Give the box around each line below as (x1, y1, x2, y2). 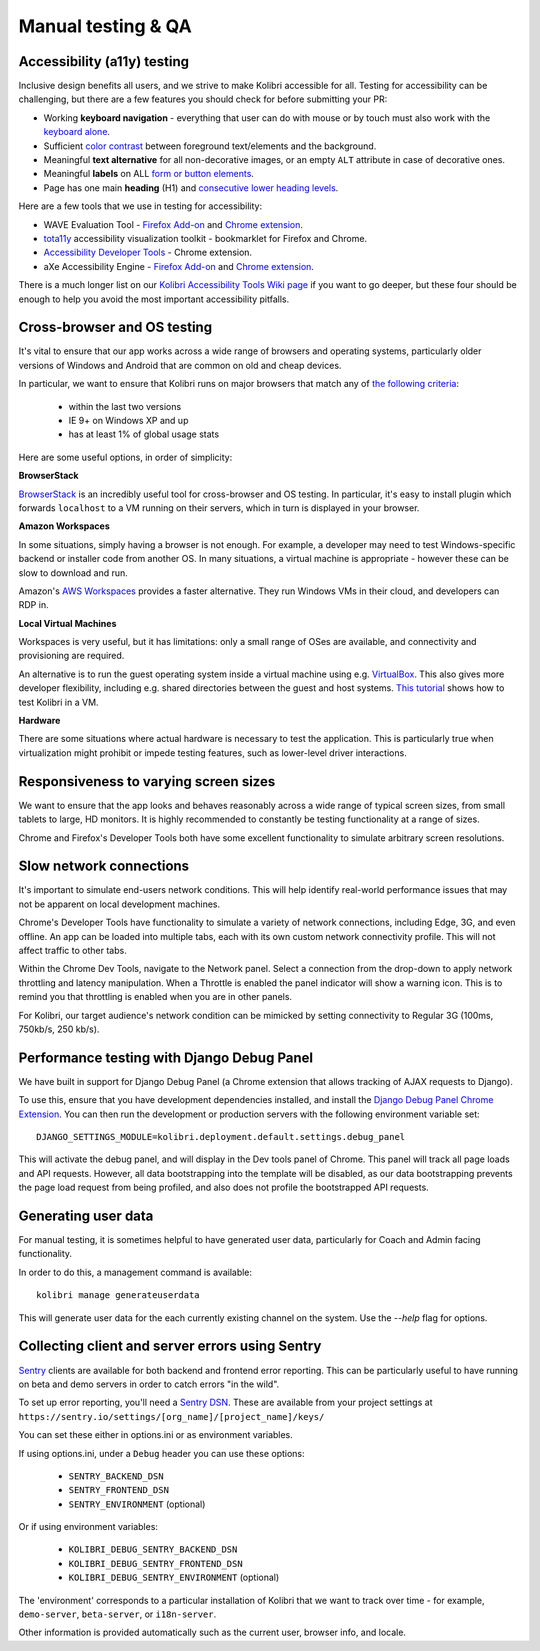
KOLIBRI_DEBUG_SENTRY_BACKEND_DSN (68, 1544, 238, 1555)
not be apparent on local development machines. (18, 898, 220, 910)
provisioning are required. (18, 650, 125, 662)
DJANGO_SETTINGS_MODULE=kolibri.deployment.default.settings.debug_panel (36, 1131, 406, 1142)
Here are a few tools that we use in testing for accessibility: (18, 200, 263, 212)
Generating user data (18, 1207, 154, 1224)
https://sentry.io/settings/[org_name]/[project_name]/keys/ (18, 1411, 325, 1422)
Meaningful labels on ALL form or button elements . (43, 168, 255, 180)
